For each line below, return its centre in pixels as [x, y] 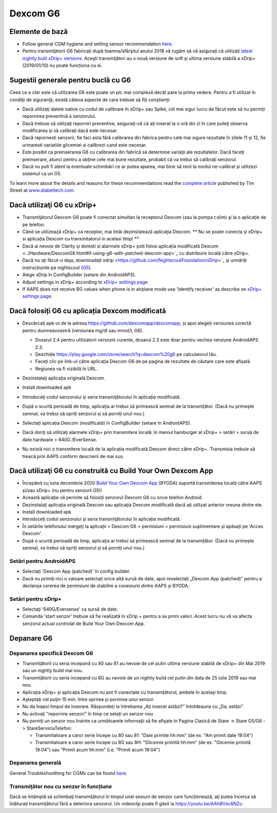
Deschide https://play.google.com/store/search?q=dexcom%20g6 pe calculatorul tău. [126, 354]
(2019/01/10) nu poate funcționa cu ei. [62, 65]
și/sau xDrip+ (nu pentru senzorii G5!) [62, 490]
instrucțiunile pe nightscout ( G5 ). [57, 268]
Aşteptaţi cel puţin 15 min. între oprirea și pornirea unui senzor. [88, 699]
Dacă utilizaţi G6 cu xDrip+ [53, 205]
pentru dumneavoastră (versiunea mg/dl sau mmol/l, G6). [83, 330]
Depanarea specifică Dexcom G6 [51, 653]
